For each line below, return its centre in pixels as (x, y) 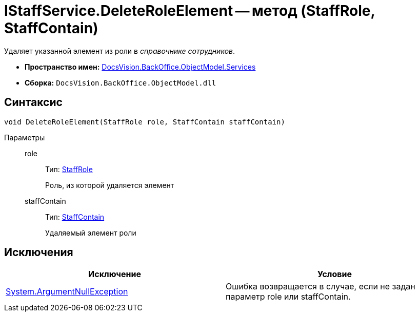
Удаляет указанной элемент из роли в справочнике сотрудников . (120, 51)
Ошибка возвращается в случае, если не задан (321, 287)
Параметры (25, 137)
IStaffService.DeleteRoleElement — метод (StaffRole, (189, 11)
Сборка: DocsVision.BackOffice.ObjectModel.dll (121, 82)
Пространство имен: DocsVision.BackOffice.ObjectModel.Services (140, 67)
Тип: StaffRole (69, 169)
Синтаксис (33, 102)
